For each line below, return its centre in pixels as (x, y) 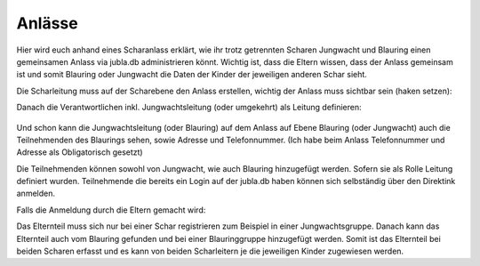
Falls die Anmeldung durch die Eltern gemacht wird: (111, 210)
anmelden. (36, 193)
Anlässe (48, 23)
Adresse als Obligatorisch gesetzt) (80, 152)
